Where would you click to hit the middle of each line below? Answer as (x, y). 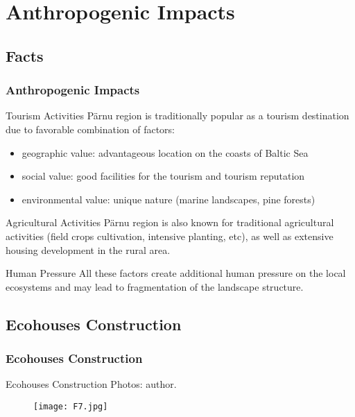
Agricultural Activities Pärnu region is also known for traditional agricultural (170, 222)
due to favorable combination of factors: (90, 129)
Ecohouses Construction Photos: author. (91, 384)
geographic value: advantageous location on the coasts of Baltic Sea (165, 152)
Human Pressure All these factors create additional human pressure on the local (176, 273)
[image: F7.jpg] (71, 406)
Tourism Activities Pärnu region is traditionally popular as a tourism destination (177, 116)
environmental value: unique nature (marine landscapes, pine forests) (168, 199)
